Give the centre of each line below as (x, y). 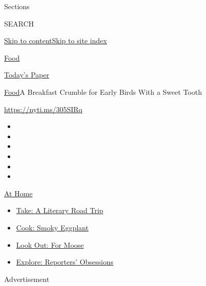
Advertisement (27, 279)
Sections (17, 6)
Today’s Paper (27, 75)
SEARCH (19, 23)
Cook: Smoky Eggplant (52, 227)
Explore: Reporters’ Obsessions (65, 262)
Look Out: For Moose (50, 244)
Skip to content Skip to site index (56, 41)
